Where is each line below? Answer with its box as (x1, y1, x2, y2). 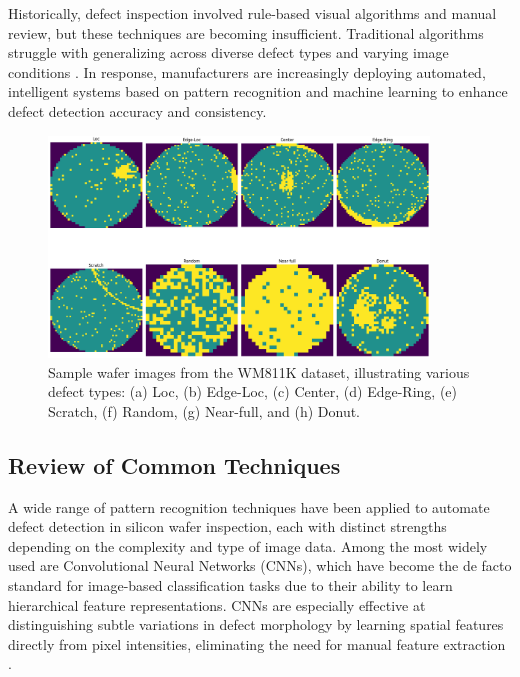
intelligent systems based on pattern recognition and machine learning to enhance (8, 81, 508, 102)
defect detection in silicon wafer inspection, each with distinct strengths (8, 516, 447, 537)
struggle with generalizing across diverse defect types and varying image (8, 42, 449, 63)
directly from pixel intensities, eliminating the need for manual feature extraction (8, 633, 506, 654)
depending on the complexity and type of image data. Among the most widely (8, 535, 488, 556)
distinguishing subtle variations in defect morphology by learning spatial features (8, 614, 504, 635)
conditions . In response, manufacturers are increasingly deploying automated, (8, 61, 486, 82)
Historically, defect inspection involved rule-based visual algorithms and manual (8, 3, 497, 23)
